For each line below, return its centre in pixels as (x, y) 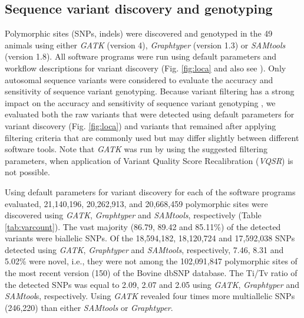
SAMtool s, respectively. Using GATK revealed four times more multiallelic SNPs (150, 296)
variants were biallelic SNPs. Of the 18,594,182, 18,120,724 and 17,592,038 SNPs (150, 238)
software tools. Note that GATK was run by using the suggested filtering (136, 149)
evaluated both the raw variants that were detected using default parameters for (150, 114)
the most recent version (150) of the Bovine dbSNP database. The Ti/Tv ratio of (151, 273)
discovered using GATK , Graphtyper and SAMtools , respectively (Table (133, 215)
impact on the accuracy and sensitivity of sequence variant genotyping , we (140, 102)
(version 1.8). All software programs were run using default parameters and (141, 56)
